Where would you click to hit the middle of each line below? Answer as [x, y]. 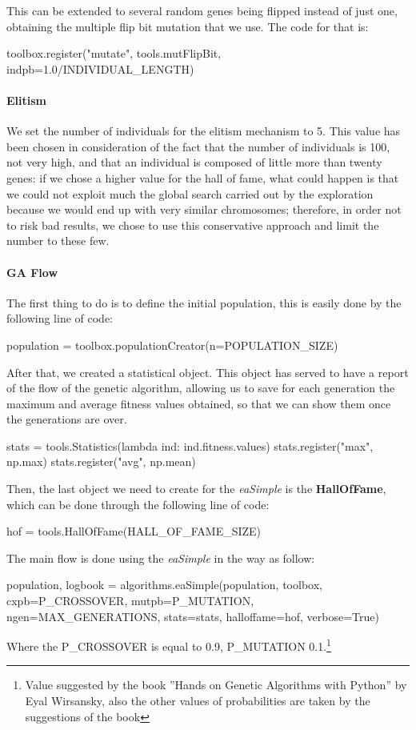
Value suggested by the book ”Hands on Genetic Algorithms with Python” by [216, 685]
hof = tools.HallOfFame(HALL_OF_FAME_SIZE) [134, 531]
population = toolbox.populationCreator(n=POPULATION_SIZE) [172, 345]
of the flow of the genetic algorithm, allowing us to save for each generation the [201, 388]
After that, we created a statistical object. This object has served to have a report [208, 372]
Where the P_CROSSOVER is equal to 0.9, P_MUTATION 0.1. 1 [169, 645]
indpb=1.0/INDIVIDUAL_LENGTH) [100, 68]
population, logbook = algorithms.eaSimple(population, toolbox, [164, 585]
